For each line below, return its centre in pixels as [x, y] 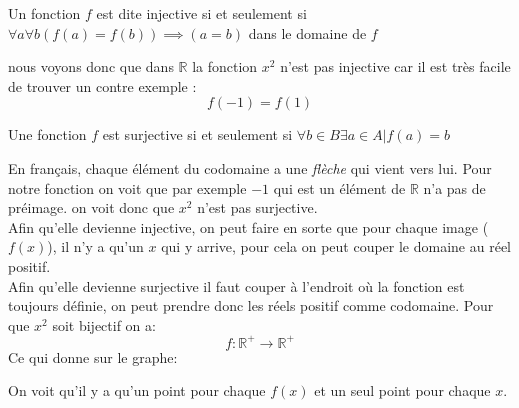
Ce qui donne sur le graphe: [93, 356]
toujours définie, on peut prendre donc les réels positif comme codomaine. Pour [251, 305]
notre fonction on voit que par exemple [127, 187]
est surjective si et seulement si [197, 134]
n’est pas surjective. [257, 207]
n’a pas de [454, 187]
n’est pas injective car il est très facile [395, 66]
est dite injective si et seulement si [201, 13]
